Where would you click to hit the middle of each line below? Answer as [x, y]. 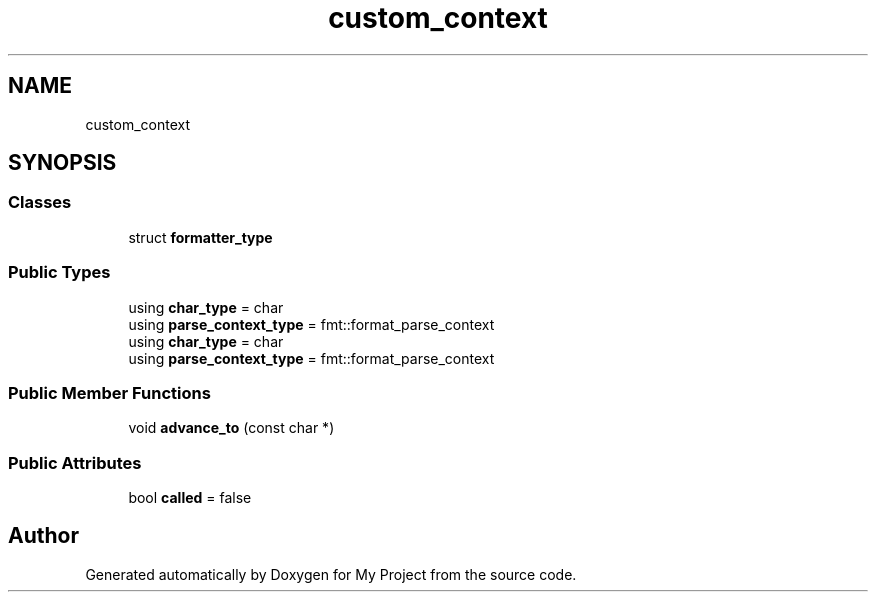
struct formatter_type [200, 237]
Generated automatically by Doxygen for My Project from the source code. [331, 574]
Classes [40, 202]
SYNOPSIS [62, 163]
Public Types [59, 272]
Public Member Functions [109, 392]
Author [43, 536]
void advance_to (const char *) [231, 428]
